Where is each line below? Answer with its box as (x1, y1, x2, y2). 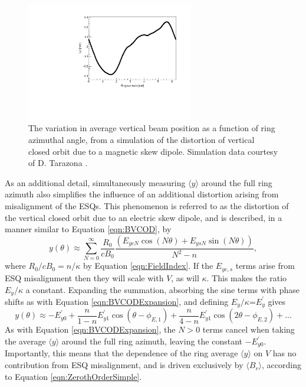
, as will (171, 271, 199, 284)
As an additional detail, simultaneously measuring (5, 176, 186, 188)
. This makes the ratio (206, 271, 287, 284)
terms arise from (235, 259, 295, 272)
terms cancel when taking (202, 323, 295, 336)
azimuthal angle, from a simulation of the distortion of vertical (28, 133, 255, 145)
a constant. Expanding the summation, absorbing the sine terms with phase (25, 283, 300, 295)
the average (5, 335, 46, 347)
